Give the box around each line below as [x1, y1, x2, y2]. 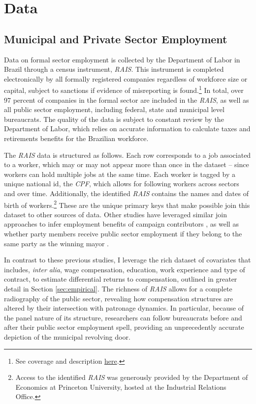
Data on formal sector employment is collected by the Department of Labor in [4, 54, 240, 64]
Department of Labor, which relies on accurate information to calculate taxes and [4, 123, 251, 134]
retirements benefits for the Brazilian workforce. [4, 133, 149, 143]
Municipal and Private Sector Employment [4, 31, 227, 46]
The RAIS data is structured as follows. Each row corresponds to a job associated [4, 149, 251, 160]
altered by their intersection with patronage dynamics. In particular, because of [4, 303, 244, 313]
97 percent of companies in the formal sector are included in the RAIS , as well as [4, 94, 249, 105]
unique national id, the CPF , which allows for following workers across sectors [4, 178, 239, 189]
